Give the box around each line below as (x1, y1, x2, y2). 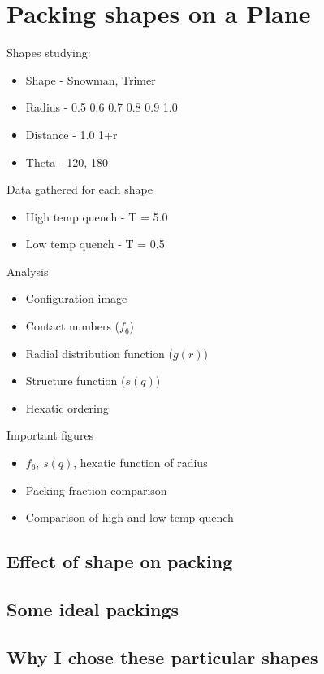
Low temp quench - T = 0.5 (25, 235, 165, 252)
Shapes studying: (6, 44, 91, 61)
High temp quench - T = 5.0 (25, 208, 168, 225)
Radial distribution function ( (25, 344, 173, 361)
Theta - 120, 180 (25, 153, 108, 170)
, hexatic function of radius (73, 454, 208, 471)
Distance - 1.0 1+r (25, 125, 118, 142)
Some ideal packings (6, 596, 179, 621)
